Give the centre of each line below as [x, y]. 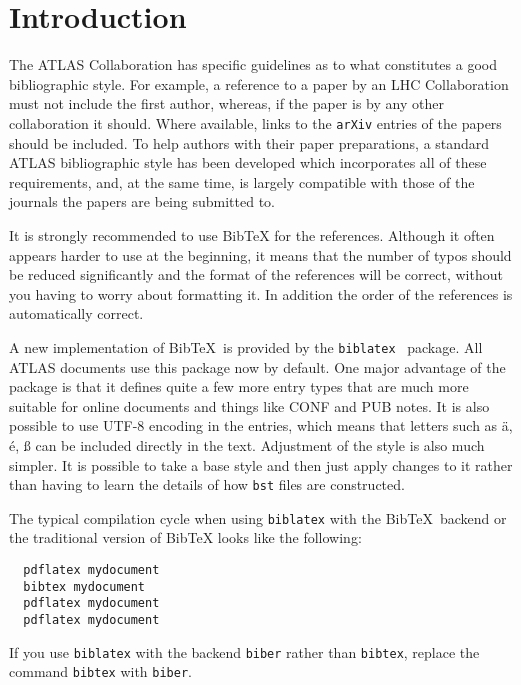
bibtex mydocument [84, 586]
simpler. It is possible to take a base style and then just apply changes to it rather [261, 464]
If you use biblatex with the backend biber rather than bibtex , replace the [244, 651]
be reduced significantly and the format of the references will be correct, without [256, 274]
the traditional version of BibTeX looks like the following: [185, 537]
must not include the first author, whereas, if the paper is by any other [226, 103]
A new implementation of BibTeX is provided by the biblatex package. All [246, 346]
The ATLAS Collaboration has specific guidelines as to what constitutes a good [253, 64]
